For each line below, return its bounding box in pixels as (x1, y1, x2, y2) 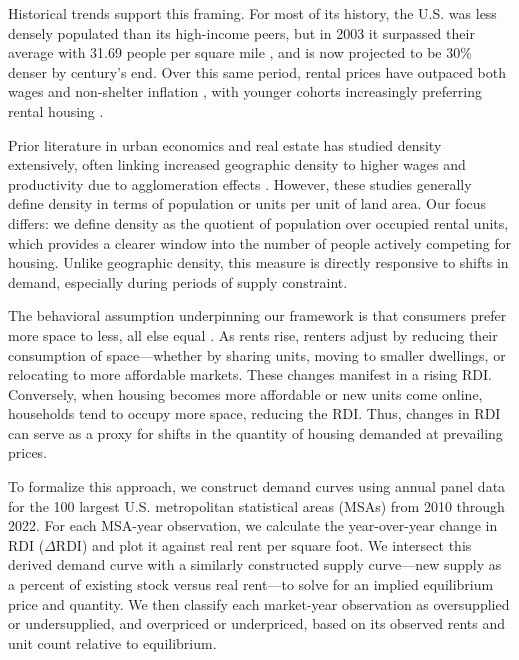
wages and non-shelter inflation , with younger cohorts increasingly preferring (8, 81, 482, 102)
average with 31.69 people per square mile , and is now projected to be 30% (8, 42, 472, 63)
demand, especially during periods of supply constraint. (8, 271, 348, 292)
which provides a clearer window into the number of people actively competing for (8, 232, 512, 253)
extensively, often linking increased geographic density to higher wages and (8, 154, 466, 175)
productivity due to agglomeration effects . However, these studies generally (8, 173, 472, 194)
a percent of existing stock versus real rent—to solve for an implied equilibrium (8, 574, 494, 595)
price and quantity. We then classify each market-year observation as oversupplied (8, 593, 510, 614)
